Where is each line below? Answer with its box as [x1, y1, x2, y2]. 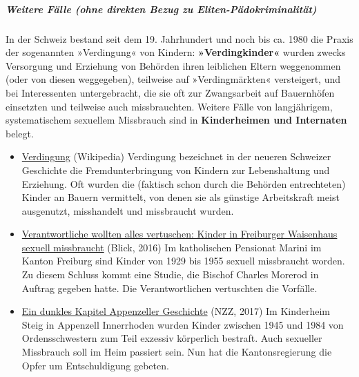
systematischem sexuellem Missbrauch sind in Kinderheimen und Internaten [6, 113, 347, 127]
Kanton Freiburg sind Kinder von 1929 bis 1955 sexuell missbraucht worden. [21, 253, 345, 268]
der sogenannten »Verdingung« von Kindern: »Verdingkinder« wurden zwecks [6, 45, 346, 59]
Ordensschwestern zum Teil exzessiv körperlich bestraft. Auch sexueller [21, 331, 322, 345]
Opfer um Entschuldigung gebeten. [21, 358, 169, 372]
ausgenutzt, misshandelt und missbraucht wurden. [21, 203, 234, 217]
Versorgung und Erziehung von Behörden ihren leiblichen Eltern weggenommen [6, 58, 341, 72]
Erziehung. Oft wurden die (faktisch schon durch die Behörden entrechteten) [21, 176, 346, 191]
